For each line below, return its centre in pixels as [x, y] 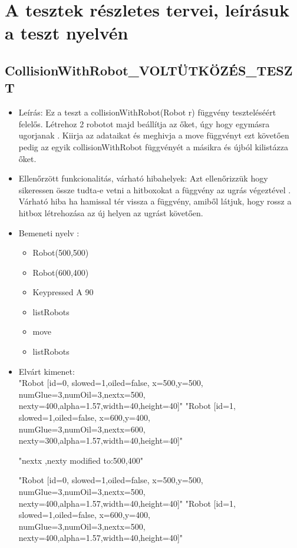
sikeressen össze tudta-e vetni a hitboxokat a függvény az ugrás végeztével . [155, 189]
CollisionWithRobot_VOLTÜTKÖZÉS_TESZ [149, 70]
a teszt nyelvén [67, 33]
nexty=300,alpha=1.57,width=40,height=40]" [101, 440]
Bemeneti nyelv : [49, 232]
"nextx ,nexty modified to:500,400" [81, 460]
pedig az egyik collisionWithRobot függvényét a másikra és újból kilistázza [153, 146]
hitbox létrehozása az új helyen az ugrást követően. [111, 212]
